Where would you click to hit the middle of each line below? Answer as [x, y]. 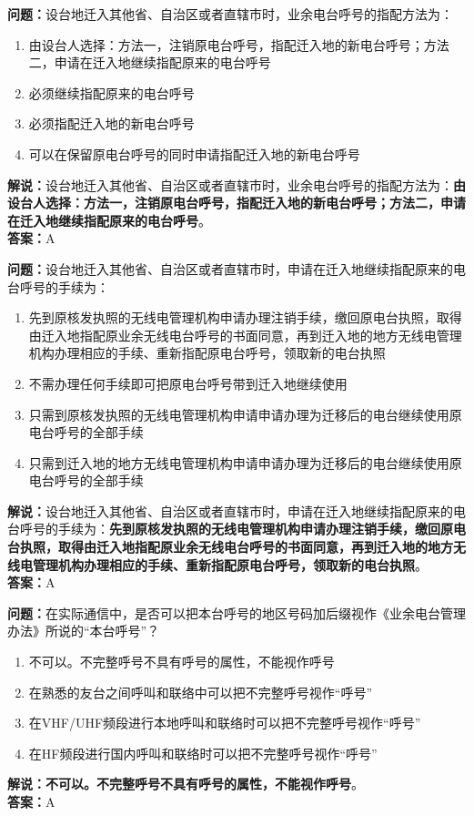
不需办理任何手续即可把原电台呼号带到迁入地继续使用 [188, 383]
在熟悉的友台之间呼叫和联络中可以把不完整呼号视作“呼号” [201, 692]
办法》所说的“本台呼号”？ [84, 631]
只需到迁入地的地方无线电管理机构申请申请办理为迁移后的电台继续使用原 [245, 462]
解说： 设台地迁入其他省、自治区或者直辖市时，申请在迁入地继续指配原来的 [230, 510]
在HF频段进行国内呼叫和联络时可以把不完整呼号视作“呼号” [203, 753]
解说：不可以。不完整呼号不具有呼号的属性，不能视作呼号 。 [186, 784]
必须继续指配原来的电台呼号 [111, 92]
